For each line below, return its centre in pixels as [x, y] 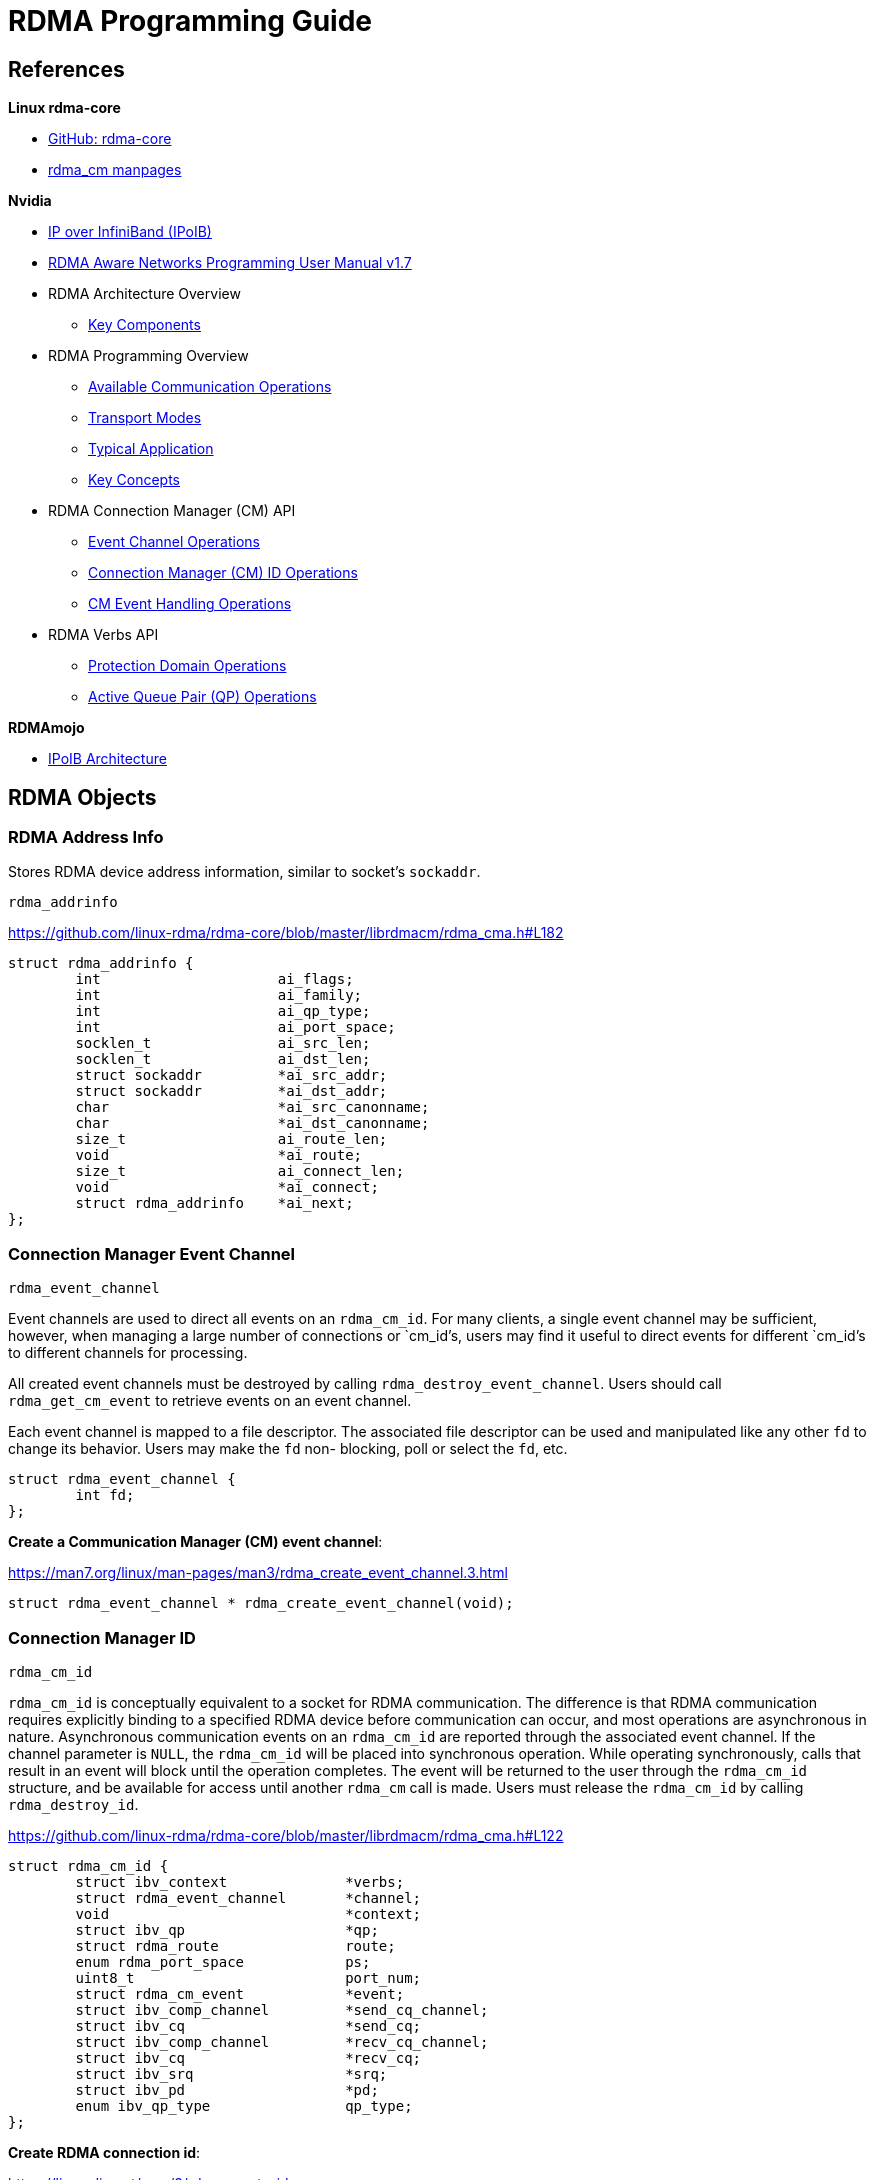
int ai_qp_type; [223, 1011]
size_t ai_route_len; [231, 1139]
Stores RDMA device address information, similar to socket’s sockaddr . [244, 872]
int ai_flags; [214, 979]
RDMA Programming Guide [190, 21]
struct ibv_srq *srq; [231, 2073]
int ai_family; [219, 995]
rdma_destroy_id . [73, 1804]
